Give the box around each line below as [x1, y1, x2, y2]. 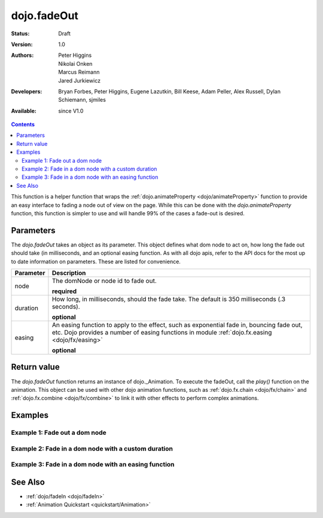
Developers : [11, 87, 42, 95]
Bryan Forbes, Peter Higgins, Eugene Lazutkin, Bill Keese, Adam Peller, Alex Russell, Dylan [58, 87, 281, 95]
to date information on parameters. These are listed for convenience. [11, 258, 181, 265]
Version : [11, 41, 33, 48]
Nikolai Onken [58, 60, 93, 67]
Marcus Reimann [58, 69, 100, 76]
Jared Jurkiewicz [58, 77, 101, 84]
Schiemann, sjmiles [58, 96, 106, 103]
